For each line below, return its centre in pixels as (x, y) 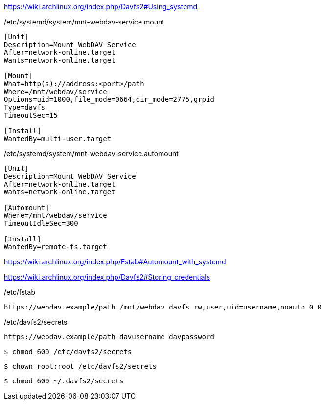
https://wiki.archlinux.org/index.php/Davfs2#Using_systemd (101, 7)
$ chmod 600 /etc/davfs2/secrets (68, 352)
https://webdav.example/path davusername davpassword (109, 337)
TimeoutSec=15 (31, 115)
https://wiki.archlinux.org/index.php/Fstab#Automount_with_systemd (115, 262)
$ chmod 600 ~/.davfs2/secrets (64, 381)
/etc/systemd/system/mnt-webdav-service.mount (84, 22)
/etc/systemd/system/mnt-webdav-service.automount (91, 154)
